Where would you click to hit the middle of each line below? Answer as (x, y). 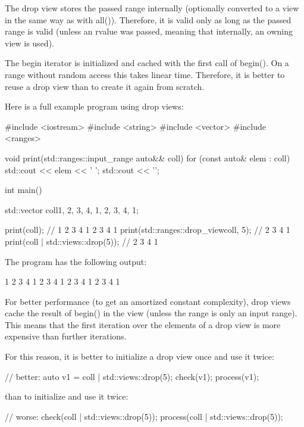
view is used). (29, 43)
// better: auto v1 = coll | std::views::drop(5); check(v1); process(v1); (132, 376)
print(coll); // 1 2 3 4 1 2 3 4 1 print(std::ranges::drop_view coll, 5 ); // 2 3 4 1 (148, 230)
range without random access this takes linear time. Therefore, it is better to (145, 74)
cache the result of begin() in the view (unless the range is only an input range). (151, 313)
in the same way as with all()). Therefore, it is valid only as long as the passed (148, 19)
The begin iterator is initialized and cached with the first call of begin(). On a (147, 63)
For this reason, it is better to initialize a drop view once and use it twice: (140, 356)
